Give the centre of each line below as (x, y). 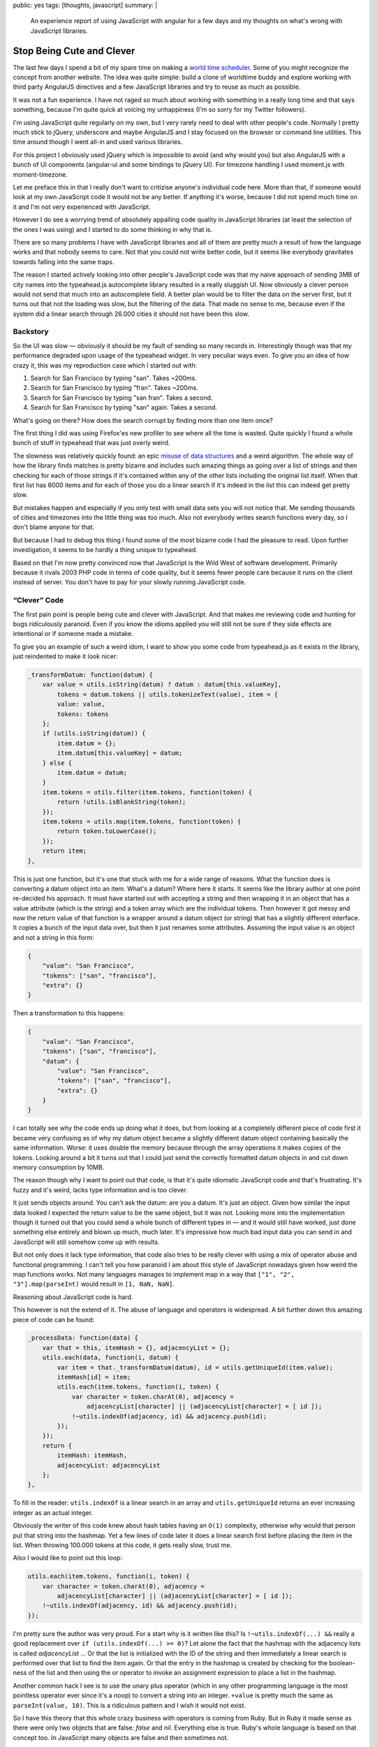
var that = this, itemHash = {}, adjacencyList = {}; (136, 1348)
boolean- (342, 1662)
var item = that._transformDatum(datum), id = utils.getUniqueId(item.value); (195, 1367)
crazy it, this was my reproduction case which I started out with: (105, 365)
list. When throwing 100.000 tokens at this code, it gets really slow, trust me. (123, 1545)
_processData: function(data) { (83, 1338)
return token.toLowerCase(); (107, 831)
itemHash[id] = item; (94, 1377)
